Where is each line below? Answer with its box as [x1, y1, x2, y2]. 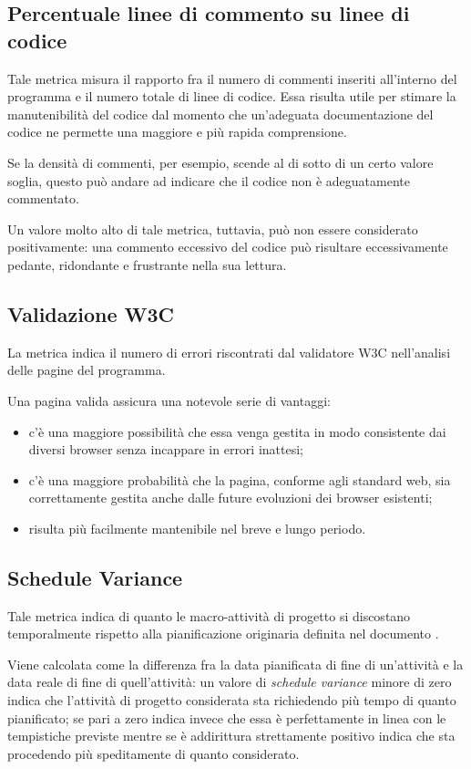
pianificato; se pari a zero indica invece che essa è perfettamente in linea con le [7, 708, 446, 727]
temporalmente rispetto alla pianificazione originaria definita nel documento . [7, 624, 439, 643]
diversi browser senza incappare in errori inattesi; [28, 440, 303, 459]
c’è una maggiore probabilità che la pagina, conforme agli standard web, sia [28, 470, 451, 489]
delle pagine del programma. [7, 360, 166, 379]
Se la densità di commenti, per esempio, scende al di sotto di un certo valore [7, 152, 434, 171]
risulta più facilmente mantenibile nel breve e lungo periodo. [28, 518, 366, 537]
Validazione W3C [7, 299, 175, 327]
